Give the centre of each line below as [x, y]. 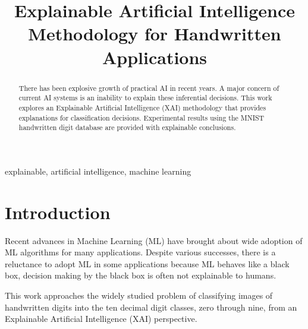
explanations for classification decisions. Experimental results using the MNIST [142, 117]
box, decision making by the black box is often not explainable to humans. [141, 275]
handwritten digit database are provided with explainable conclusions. [127, 127]
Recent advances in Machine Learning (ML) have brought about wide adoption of [154, 240]
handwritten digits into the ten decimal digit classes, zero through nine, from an [151, 307]
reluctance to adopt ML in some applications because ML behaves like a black [147, 263]
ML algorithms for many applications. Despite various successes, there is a [140, 252]
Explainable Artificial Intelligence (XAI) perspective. [101, 319]
